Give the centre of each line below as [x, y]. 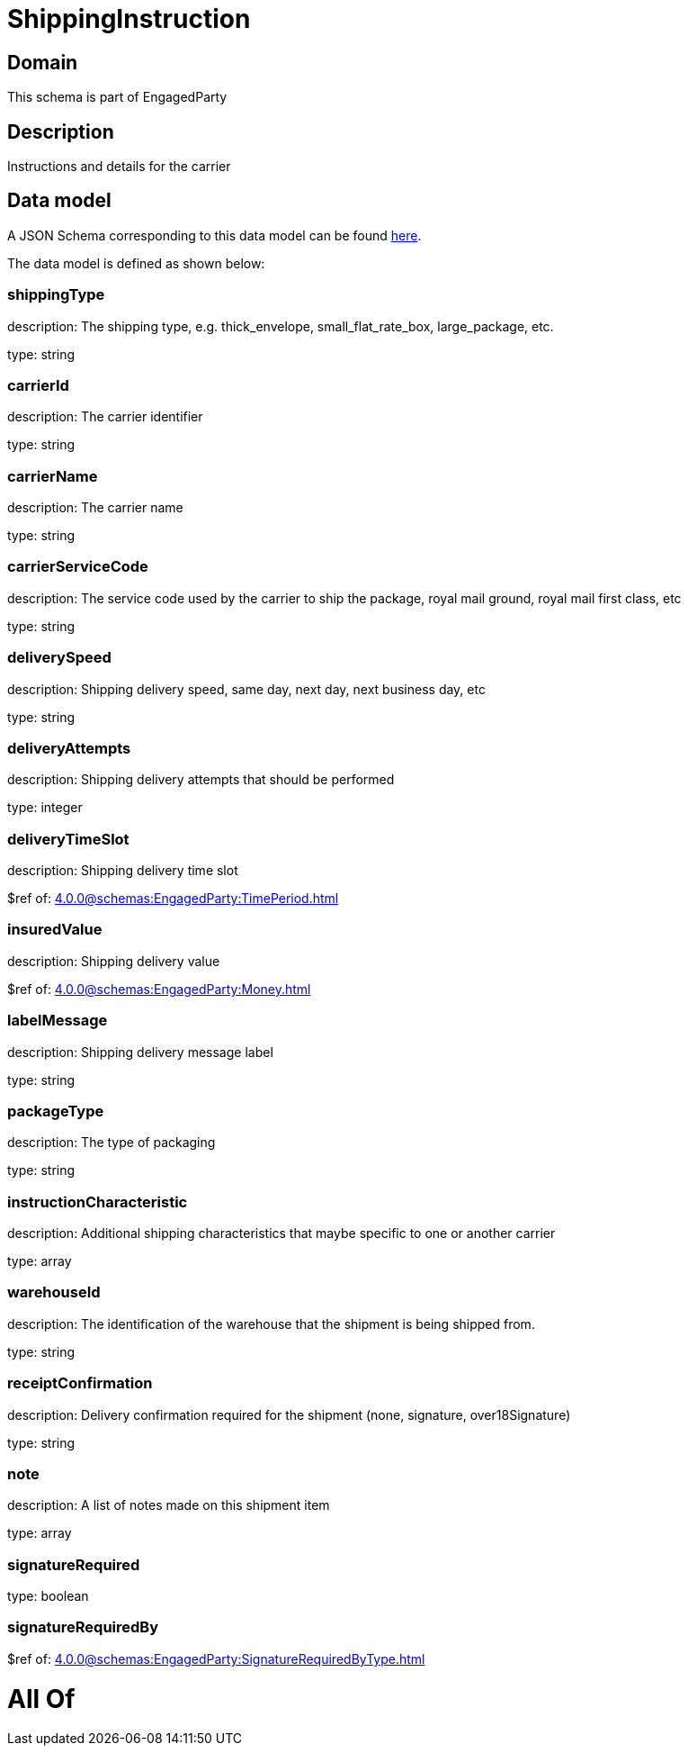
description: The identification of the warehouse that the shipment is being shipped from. [271, 1324]
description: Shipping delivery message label [140, 1052]
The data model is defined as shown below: [136, 263]
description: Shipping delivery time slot [123, 871]
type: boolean [48, 1596]
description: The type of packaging [112, 1143]
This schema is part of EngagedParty [117, 97]
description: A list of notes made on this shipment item [169, 1505]
